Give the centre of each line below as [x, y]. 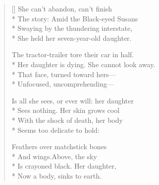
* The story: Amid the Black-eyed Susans [75, 18]
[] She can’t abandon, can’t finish [62, 8]
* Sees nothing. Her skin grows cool [66, 110]
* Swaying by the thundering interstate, [72, 28]
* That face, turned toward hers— [64, 74]
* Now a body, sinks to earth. [56, 175]
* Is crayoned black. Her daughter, [64, 166]
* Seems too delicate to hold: [55, 130]
